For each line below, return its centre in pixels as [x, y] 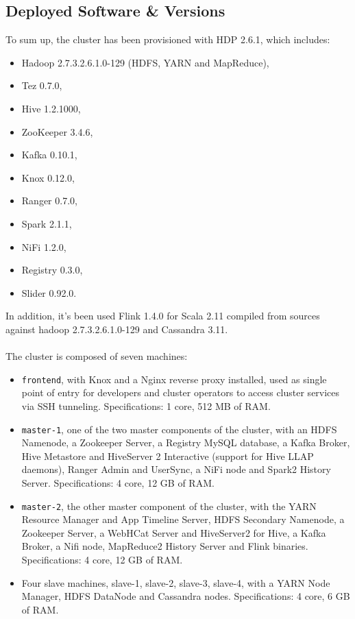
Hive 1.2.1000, [51, 108]
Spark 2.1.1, [47, 223]
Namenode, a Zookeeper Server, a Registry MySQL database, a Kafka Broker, [186, 442]
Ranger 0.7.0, [49, 201]
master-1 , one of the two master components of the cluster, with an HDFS [179, 429]
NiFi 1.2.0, [44, 246]
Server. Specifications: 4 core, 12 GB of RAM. [118, 482]
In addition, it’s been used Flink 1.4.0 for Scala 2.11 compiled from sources [163, 316]
